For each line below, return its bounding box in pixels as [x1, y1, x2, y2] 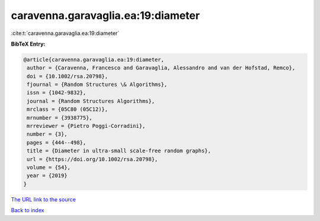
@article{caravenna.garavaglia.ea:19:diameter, [23, 56, 164, 63]
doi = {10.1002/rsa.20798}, [27, 73, 108, 79]
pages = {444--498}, [27, 139, 87, 146]
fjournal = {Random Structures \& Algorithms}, [27, 81, 168, 88]
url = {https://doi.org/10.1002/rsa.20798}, [27, 156, 158, 162]
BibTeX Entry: [11, 40, 46, 47]
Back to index [11, 207, 44, 214]
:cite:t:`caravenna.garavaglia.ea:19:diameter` [11, 30, 120, 37]
